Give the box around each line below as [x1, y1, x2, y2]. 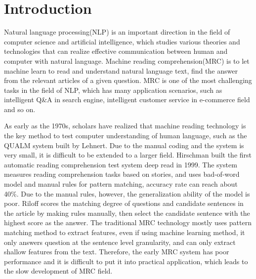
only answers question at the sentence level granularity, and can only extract [4, 237, 236, 247]
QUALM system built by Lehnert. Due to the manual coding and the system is [4, 140, 244, 150]
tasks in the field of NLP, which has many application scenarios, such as [4, 84, 222, 95]
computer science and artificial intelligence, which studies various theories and [4, 36, 240, 46]
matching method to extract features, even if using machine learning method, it [4, 227, 245, 237]
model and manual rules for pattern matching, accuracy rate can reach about [4, 179, 238, 189]
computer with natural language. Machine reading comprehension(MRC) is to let [4, 55, 250, 66]
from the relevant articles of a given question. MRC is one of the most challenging [4, 75, 252, 85]
